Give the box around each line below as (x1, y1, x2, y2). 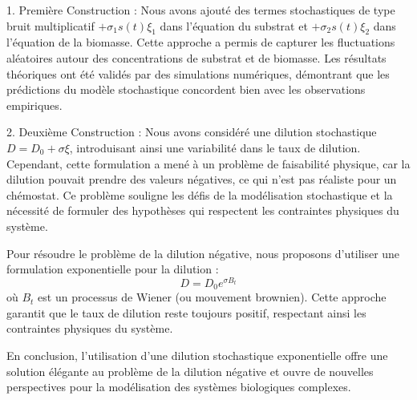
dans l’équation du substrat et (160, 17, 308, 34)
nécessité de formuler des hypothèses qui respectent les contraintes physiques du (6, 202, 399, 219)
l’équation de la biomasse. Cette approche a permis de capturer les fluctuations (6, 34, 395, 51)
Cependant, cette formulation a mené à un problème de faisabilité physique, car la (6, 155, 411, 172)
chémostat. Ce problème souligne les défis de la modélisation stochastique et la (6, 186, 393, 203)
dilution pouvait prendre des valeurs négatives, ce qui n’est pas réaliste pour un (6, 171, 397, 188)
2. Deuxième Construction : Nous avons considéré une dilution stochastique (6, 123, 377, 140)
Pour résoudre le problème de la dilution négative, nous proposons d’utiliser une (6, 244, 400, 261)
